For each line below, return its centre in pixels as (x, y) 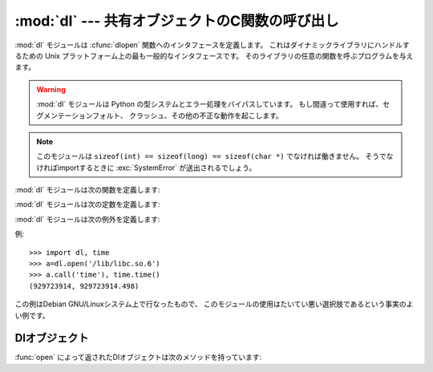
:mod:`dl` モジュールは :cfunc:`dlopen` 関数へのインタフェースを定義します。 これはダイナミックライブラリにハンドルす (212, 45)
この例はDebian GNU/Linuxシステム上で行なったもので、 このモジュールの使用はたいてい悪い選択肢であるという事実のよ (214, 304)
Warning (51, 89)
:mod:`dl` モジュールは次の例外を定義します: (87, 219)
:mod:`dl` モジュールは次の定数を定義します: (87, 204)
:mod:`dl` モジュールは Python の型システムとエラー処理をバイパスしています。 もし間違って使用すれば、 (210, 104)
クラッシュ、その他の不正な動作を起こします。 (206, 115)
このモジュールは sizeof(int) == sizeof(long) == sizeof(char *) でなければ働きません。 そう (208, 156)
